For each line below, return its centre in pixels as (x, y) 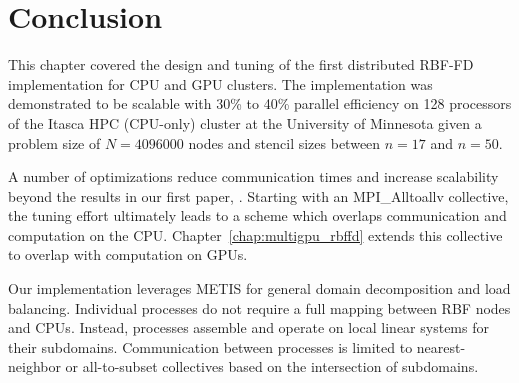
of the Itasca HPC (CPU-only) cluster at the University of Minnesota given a (245, 122)
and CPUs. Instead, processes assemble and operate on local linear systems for (248, 327)
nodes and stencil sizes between (284, 142)
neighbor (34, 366)
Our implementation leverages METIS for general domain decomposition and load (259, 288)
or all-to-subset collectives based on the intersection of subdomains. (272, 366)
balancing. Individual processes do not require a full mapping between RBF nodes (259, 307)
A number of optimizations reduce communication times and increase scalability (253, 176)
